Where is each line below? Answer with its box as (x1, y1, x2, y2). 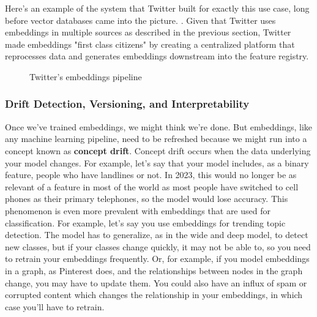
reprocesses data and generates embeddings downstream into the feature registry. (5, 50, 309, 62)
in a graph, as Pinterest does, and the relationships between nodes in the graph (5, 264, 303, 277)
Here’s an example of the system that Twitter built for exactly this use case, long (5, 2, 310, 14)
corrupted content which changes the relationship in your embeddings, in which (5, 288, 303, 301)
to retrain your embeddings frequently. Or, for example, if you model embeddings (5, 252, 310, 265)
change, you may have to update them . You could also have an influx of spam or (5, 276, 307, 289)
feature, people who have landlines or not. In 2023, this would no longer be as (5, 168, 297, 181)
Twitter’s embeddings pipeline (29, 70, 142, 83)
